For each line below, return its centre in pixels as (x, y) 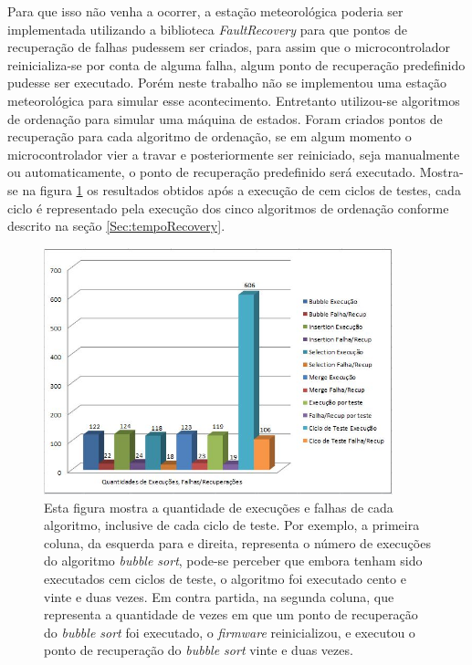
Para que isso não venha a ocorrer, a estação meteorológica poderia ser (205, 11)
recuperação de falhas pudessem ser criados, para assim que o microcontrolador (229, 47)
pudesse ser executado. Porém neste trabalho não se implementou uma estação (227, 83)
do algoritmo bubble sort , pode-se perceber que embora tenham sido (233, 561)
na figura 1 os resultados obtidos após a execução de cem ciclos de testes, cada (241, 189)
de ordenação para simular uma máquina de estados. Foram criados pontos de (225, 118)
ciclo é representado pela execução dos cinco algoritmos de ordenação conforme (228, 208)
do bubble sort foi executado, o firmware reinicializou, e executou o (230, 632)
